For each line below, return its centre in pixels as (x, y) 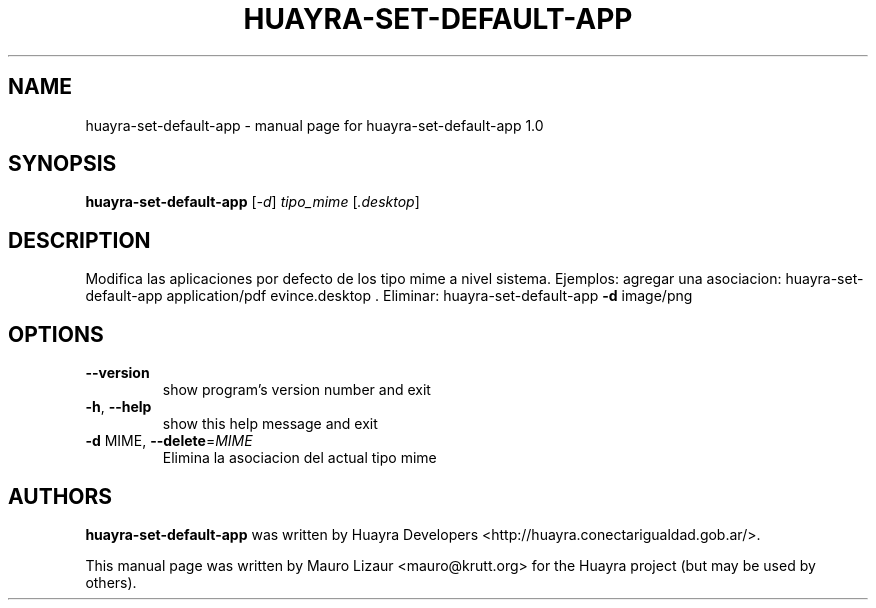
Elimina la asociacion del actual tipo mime (299, 458)
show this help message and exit (270, 424)
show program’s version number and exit (296, 390)
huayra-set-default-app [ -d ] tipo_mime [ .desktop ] (252, 202)
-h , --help (118, 407)
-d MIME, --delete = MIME (169, 441)
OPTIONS (56, 334)
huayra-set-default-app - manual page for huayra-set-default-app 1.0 (314, 125)
